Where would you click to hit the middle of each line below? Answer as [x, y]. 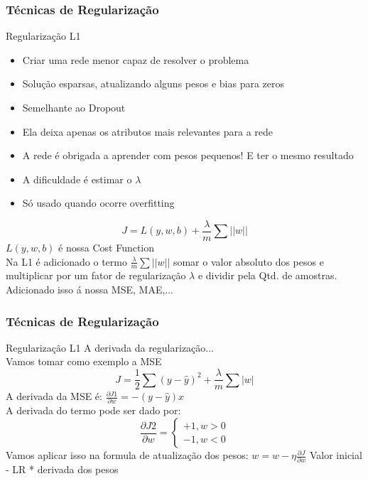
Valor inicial [336, 455]
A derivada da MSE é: [54, 396]
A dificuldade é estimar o [77, 179]
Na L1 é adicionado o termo [66, 261]
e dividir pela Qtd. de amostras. [267, 275]
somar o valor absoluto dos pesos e [248, 261]
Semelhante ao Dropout [74, 107]
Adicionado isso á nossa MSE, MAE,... [90, 290]
